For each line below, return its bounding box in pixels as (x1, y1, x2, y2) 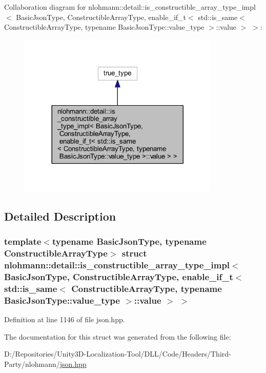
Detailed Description (4, 208, 116, 224)
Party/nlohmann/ (4, 358, 60, 369)
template (4, 235, 42, 248)
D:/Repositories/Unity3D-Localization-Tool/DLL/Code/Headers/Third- (4, 348, 231, 359)
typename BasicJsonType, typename (52, 235, 207, 248)
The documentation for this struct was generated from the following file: (4, 331, 231, 342)
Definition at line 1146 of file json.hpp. (4, 314, 125, 325)
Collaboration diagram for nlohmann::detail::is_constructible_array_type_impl (4, 2, 256, 12)
